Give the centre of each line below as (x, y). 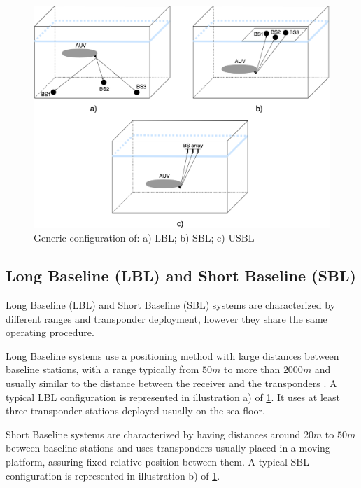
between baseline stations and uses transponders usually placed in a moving (168, 448)
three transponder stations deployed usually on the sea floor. (135, 411)
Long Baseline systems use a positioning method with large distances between (172, 355)
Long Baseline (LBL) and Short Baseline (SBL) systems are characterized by (171, 304)
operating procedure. (50, 332)
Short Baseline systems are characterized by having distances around (153, 434)
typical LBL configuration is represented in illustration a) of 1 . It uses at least (173, 397)
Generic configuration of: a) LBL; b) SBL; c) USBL (144, 238)
